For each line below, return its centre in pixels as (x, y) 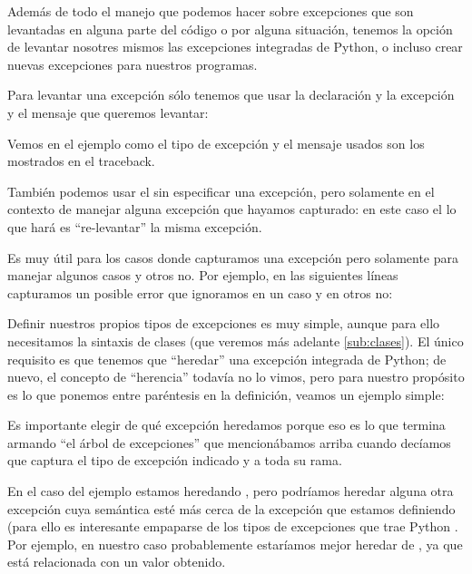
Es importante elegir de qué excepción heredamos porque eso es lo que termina (226, 425)
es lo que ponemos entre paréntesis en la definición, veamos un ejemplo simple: (226, 394)
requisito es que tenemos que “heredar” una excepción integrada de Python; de (227, 359)
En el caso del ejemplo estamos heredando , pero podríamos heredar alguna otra (231, 491)
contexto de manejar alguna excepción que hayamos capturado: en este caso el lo (232, 209)
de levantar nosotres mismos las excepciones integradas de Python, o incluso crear (235, 47)
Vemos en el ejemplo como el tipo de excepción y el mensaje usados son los (216, 143)
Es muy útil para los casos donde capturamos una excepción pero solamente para (233, 257)
